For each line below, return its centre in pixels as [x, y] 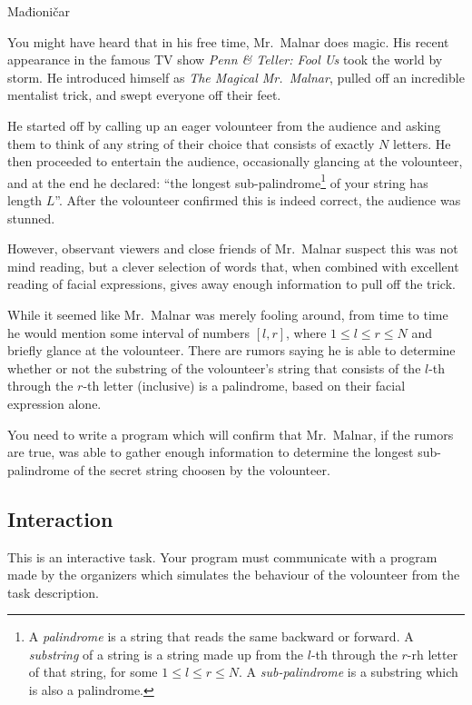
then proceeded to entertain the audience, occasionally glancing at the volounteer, [235, 161]
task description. [53, 592]
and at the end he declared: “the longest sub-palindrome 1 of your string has [218, 181]
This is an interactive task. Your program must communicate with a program [222, 556]
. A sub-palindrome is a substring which [349, 672]
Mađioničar [39, 11]
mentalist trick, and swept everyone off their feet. [144, 95]
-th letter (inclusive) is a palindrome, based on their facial [244, 386]
